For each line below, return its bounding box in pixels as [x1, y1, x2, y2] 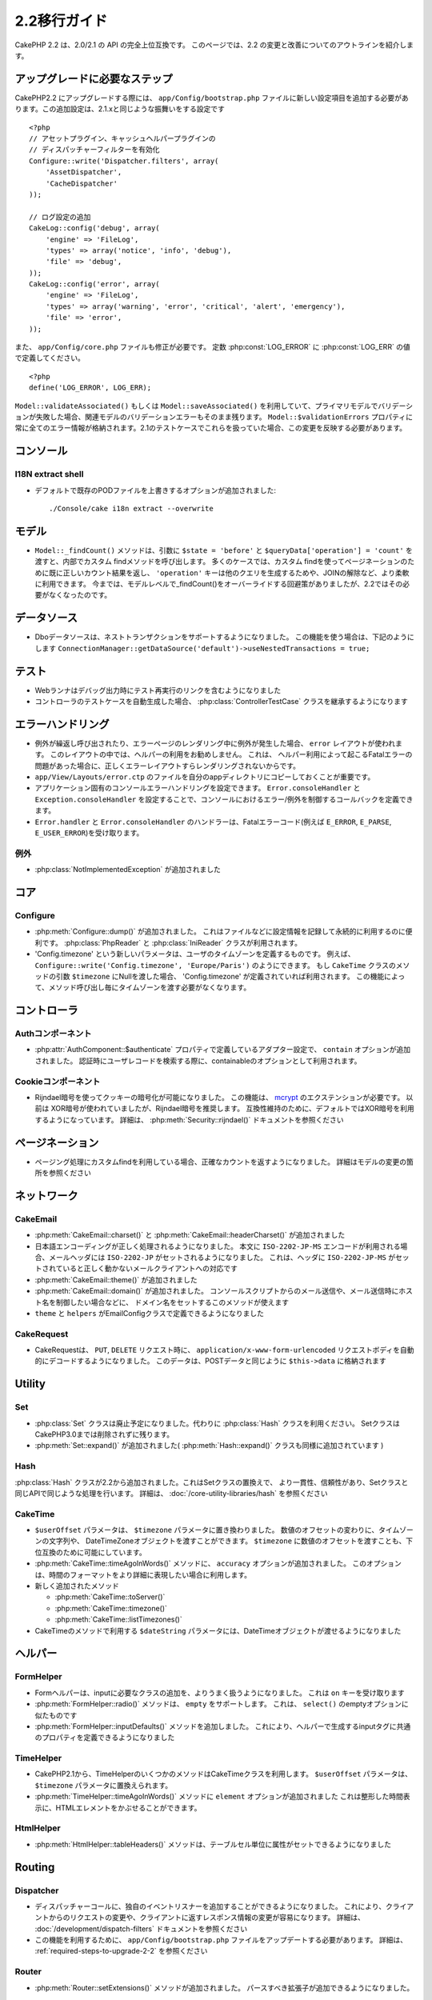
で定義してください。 [14, 353, 86, 363]
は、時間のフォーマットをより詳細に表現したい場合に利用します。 [34, 1570, 252, 1579]
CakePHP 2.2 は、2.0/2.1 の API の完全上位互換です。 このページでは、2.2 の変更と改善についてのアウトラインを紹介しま [14, 40, 414, 50]
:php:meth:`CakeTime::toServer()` [54, 1592, 166, 1602]
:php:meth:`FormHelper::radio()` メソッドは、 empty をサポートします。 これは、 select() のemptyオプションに [34, 1699, 409, 1709]
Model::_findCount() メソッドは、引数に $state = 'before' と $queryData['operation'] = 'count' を [34, 545, 414, 555]
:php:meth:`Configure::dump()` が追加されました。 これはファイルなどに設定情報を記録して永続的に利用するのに [34, 926, 406, 936]
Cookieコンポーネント [14, 1076, 101, 1087]
